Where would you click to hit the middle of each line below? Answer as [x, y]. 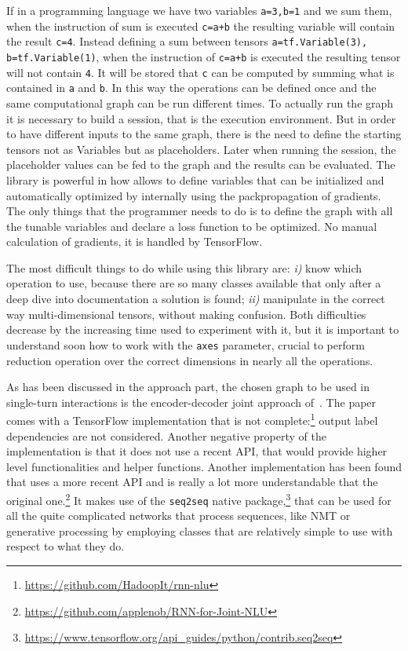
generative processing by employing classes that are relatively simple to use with [200, 530]
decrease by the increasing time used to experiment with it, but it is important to [203, 329]
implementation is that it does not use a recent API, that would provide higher [197, 451]
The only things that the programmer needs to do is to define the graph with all [200, 211]
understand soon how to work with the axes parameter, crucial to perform [186, 344]
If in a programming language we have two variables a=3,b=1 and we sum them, [199, 10]
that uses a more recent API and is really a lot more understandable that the [192, 482]
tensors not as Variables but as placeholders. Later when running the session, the [201, 149]
